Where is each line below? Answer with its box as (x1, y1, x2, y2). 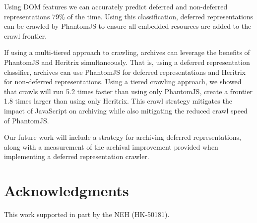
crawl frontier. (4, 30, 47, 41)
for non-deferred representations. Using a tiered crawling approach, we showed (4, 76, 242, 87)
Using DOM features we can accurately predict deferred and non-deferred (4, 1, 228, 11)
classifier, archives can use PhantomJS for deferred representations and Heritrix (4, 66, 246, 77)
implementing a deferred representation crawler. (4, 151, 149, 162)
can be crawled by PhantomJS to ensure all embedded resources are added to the (4, 21, 252, 31)
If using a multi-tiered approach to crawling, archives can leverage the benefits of (4, 47, 250, 57)
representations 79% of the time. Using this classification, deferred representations (4, 11, 254, 21)
